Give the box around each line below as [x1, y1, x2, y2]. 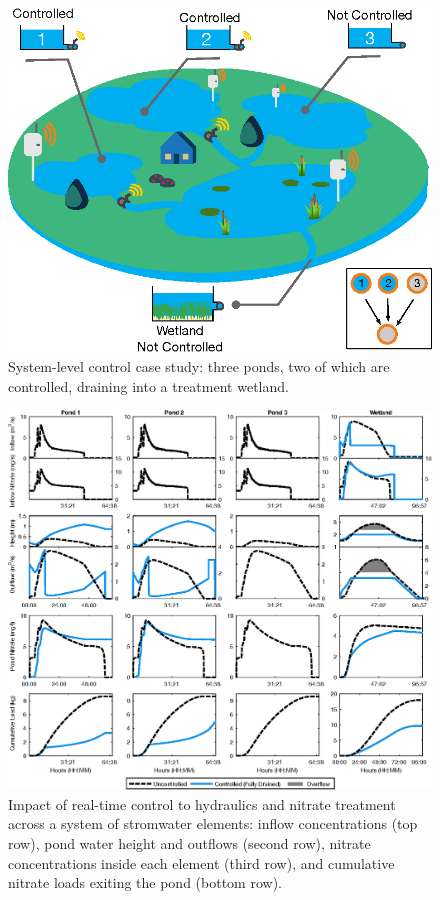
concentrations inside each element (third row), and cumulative [8, 852, 395, 873]
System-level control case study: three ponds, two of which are [8, 356, 390, 377]
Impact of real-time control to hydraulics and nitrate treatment [8, 793, 396, 814]
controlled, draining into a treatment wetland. [8, 375, 289, 396]
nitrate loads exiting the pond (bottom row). [8, 872, 282, 893]
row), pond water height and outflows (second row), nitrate [8, 832, 371, 853]
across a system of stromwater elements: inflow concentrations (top [8, 813, 418, 834]
